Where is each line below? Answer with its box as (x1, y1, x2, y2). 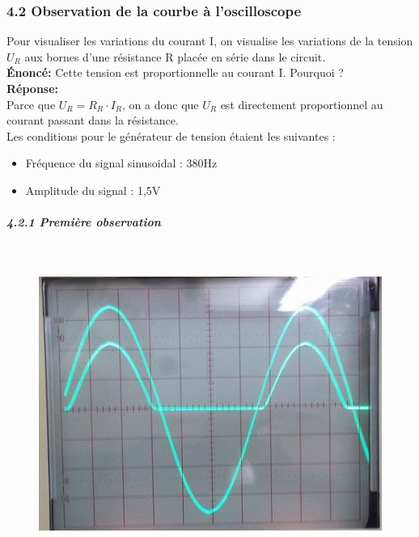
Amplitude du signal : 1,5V (25, 181, 161, 198)
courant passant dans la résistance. (6, 112, 179, 129)
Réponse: (6, 80, 59, 96)
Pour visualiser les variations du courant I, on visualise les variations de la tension (6, 32, 413, 49)
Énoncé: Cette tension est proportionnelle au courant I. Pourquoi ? (6, 64, 344, 81)
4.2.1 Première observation (6, 214, 161, 230)
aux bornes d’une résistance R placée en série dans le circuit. (24, 48, 326, 65)
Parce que (6, 95, 56, 112)
